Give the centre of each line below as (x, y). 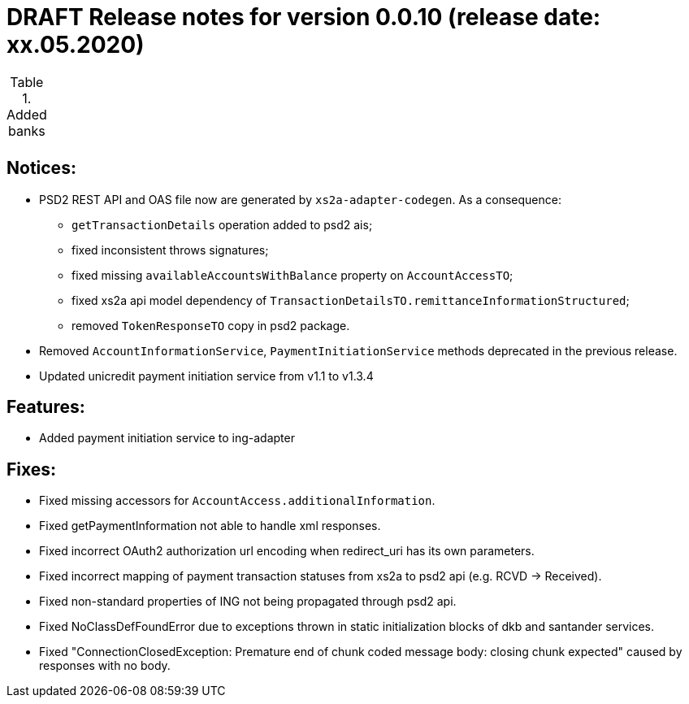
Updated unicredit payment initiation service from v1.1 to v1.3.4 (206, 376)
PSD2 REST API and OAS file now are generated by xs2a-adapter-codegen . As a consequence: (300, 199)
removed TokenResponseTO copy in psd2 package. (211, 325)
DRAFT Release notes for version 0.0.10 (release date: (304, 17)
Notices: (41, 168)
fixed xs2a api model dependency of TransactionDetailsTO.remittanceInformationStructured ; (351, 300)
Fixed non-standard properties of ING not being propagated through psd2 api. (248, 602)
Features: (46, 407)
